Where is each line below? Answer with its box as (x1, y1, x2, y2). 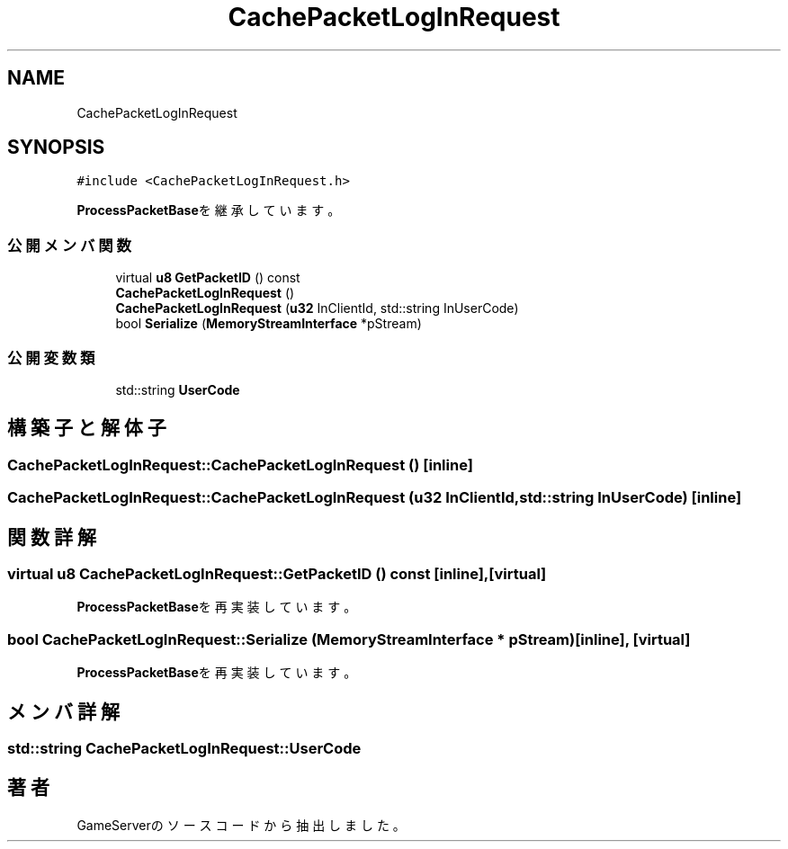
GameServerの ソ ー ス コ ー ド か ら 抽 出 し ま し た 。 (76, 817, 406, 833)
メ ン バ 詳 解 (7, 700, 120, 723)
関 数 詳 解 (7, 525, 96, 549)
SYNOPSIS (7, 136, 105, 159)
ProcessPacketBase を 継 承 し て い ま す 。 (76, 202, 341, 219)
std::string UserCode (115, 381, 240, 398)
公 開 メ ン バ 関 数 (7, 236, 131, 255)
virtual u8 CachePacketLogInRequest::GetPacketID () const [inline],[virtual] (7, 565, 547, 583)
